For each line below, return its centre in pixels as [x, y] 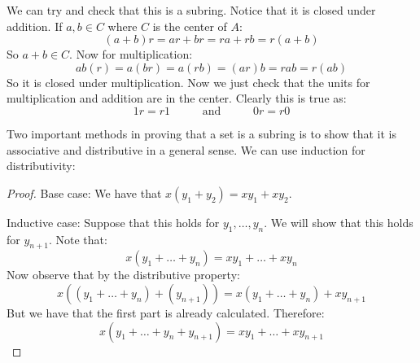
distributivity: [41, 166]
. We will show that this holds [339, 222]
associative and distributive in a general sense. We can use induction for [186, 149]
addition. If [35, 26]
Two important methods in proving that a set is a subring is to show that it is [201, 133]
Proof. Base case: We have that [84, 192]
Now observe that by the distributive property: [123, 275]
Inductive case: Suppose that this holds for [113, 222]
